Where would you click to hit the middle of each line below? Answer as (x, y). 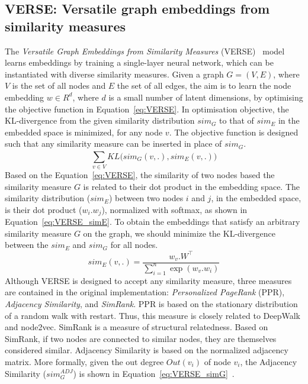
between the (27, 245)
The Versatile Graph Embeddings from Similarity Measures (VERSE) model (145, 51)
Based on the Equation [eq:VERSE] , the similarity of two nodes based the (140, 175)
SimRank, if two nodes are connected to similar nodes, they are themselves (141, 338)
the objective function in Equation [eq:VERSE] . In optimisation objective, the (147, 109)
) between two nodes (146, 198)
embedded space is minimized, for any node (84, 132)
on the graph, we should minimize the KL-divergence (179, 233)
